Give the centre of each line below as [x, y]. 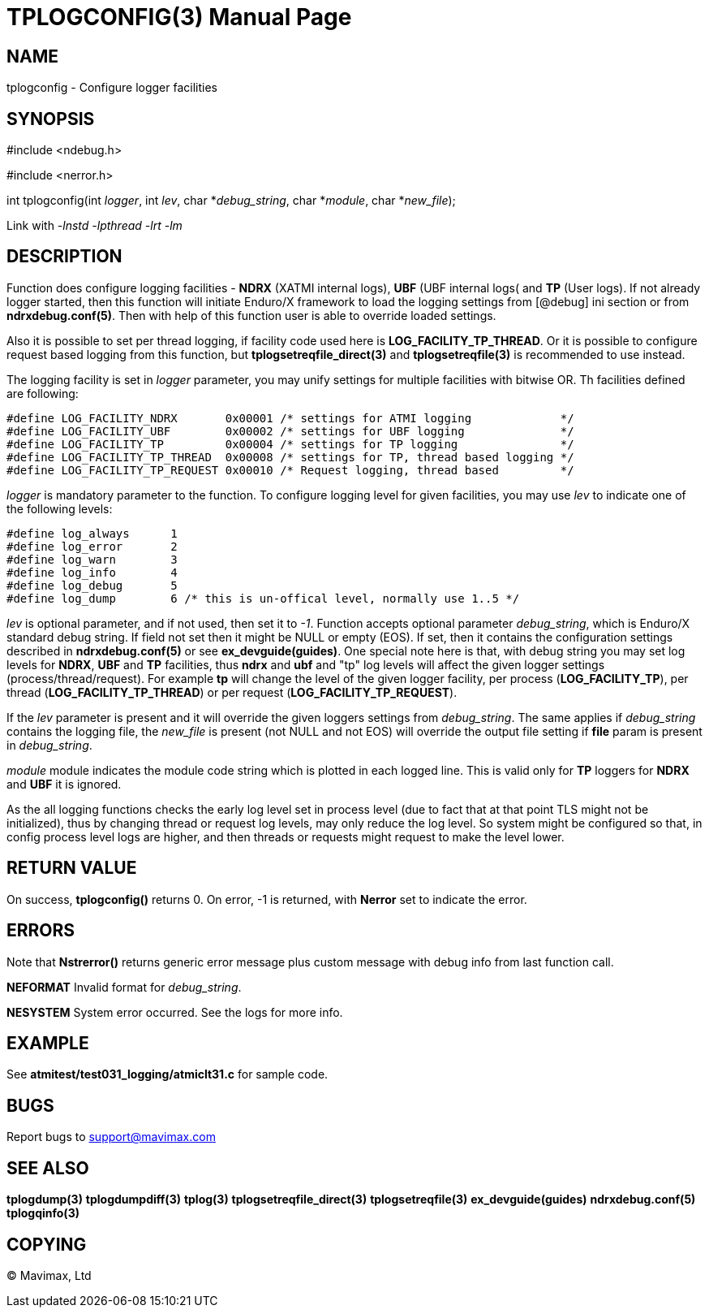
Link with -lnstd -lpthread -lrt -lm [95, 226]
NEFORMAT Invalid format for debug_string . [124, 987]
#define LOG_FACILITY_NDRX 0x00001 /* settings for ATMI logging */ [290, 418]
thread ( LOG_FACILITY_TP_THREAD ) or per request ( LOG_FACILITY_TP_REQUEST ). [232, 692]
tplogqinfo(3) [43, 1213]
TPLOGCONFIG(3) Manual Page [179, 17]
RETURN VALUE [72, 868]
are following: [43, 393]
